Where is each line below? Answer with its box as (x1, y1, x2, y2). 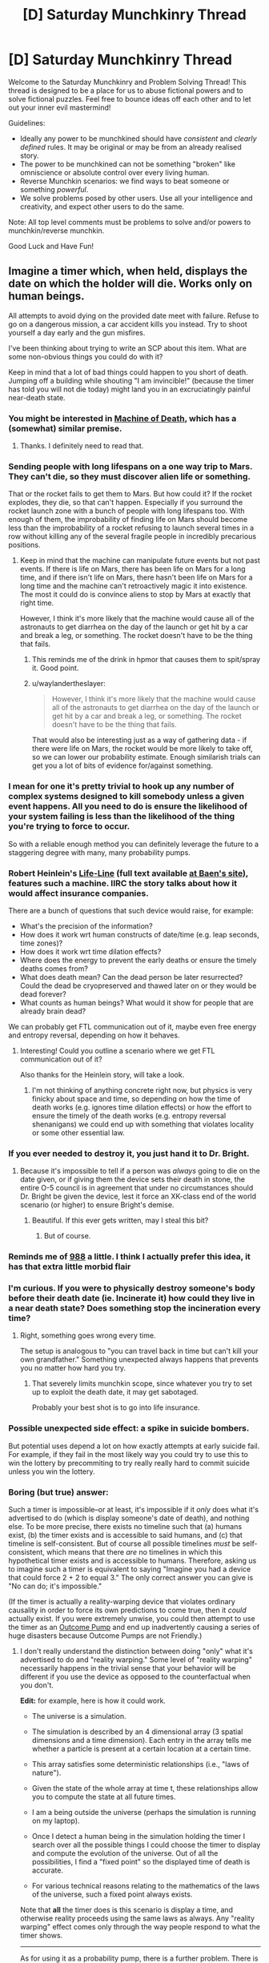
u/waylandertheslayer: (31, 679, 106, 688)
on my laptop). (31, 1816, 80, 1826)
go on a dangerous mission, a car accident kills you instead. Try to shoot (8, 319, 247, 329)
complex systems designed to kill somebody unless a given (8, 791, 245, 802)
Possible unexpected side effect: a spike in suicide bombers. (8, 1423, 250, 1434)
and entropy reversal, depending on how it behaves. (8, 1030, 180, 1040)
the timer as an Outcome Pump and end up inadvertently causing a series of (8, 1623, 260, 1632)
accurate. (31, 1865, 64, 1875)
